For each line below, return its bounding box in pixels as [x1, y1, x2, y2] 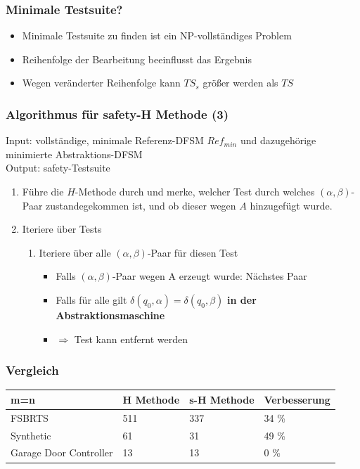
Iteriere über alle [39, 245, 111, 259]
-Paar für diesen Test [147, 245, 238, 259]
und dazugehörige [240, 133, 316, 148]
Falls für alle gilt [56, 292, 127, 307]
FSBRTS [11, 410, 49, 425]
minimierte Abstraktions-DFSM [6, 146, 143, 161]
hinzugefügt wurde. [250, 198, 333, 212]
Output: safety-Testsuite [6, 160, 110, 175]
